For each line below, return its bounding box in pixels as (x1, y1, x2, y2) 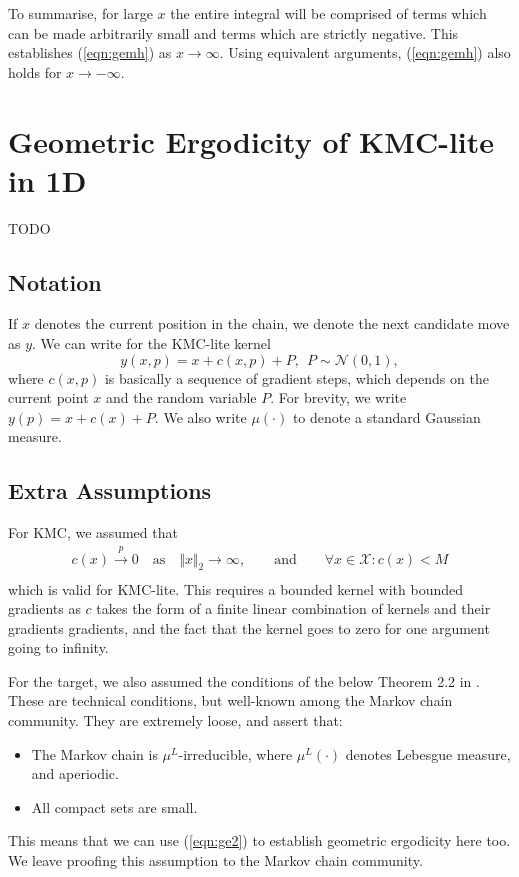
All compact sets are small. (31, 796, 198, 817)
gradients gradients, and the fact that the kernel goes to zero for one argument (8, 617, 490, 638)
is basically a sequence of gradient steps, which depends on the (104, 367, 489, 388)
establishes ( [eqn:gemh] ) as (8, 42, 172, 63)
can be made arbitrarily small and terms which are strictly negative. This (8, 22, 459, 43)
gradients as (8, 598, 81, 619)
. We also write (154, 406, 247, 427)
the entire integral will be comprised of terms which (170, 3, 487, 23)
